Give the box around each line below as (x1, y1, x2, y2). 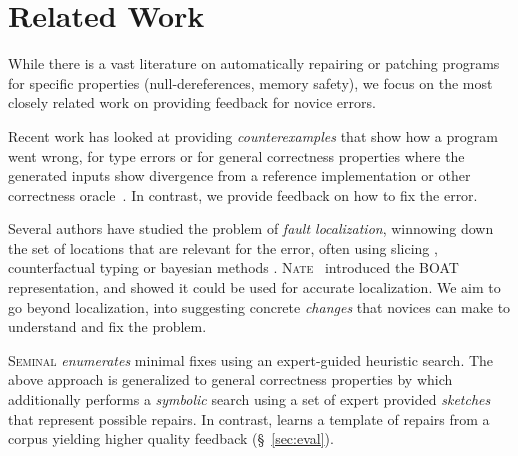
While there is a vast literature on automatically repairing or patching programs (8, 53, 500, 74)
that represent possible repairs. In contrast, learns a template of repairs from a (8, 408, 490, 429)
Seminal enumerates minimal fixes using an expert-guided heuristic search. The (8, 349, 494, 370)
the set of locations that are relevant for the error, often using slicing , (8, 237, 438, 258)
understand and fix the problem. (8, 316, 207, 337)
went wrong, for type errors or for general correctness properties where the (8, 145, 465, 166)
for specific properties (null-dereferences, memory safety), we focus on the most (8, 72, 493, 93)
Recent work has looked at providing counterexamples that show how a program (8, 125, 498, 146)
